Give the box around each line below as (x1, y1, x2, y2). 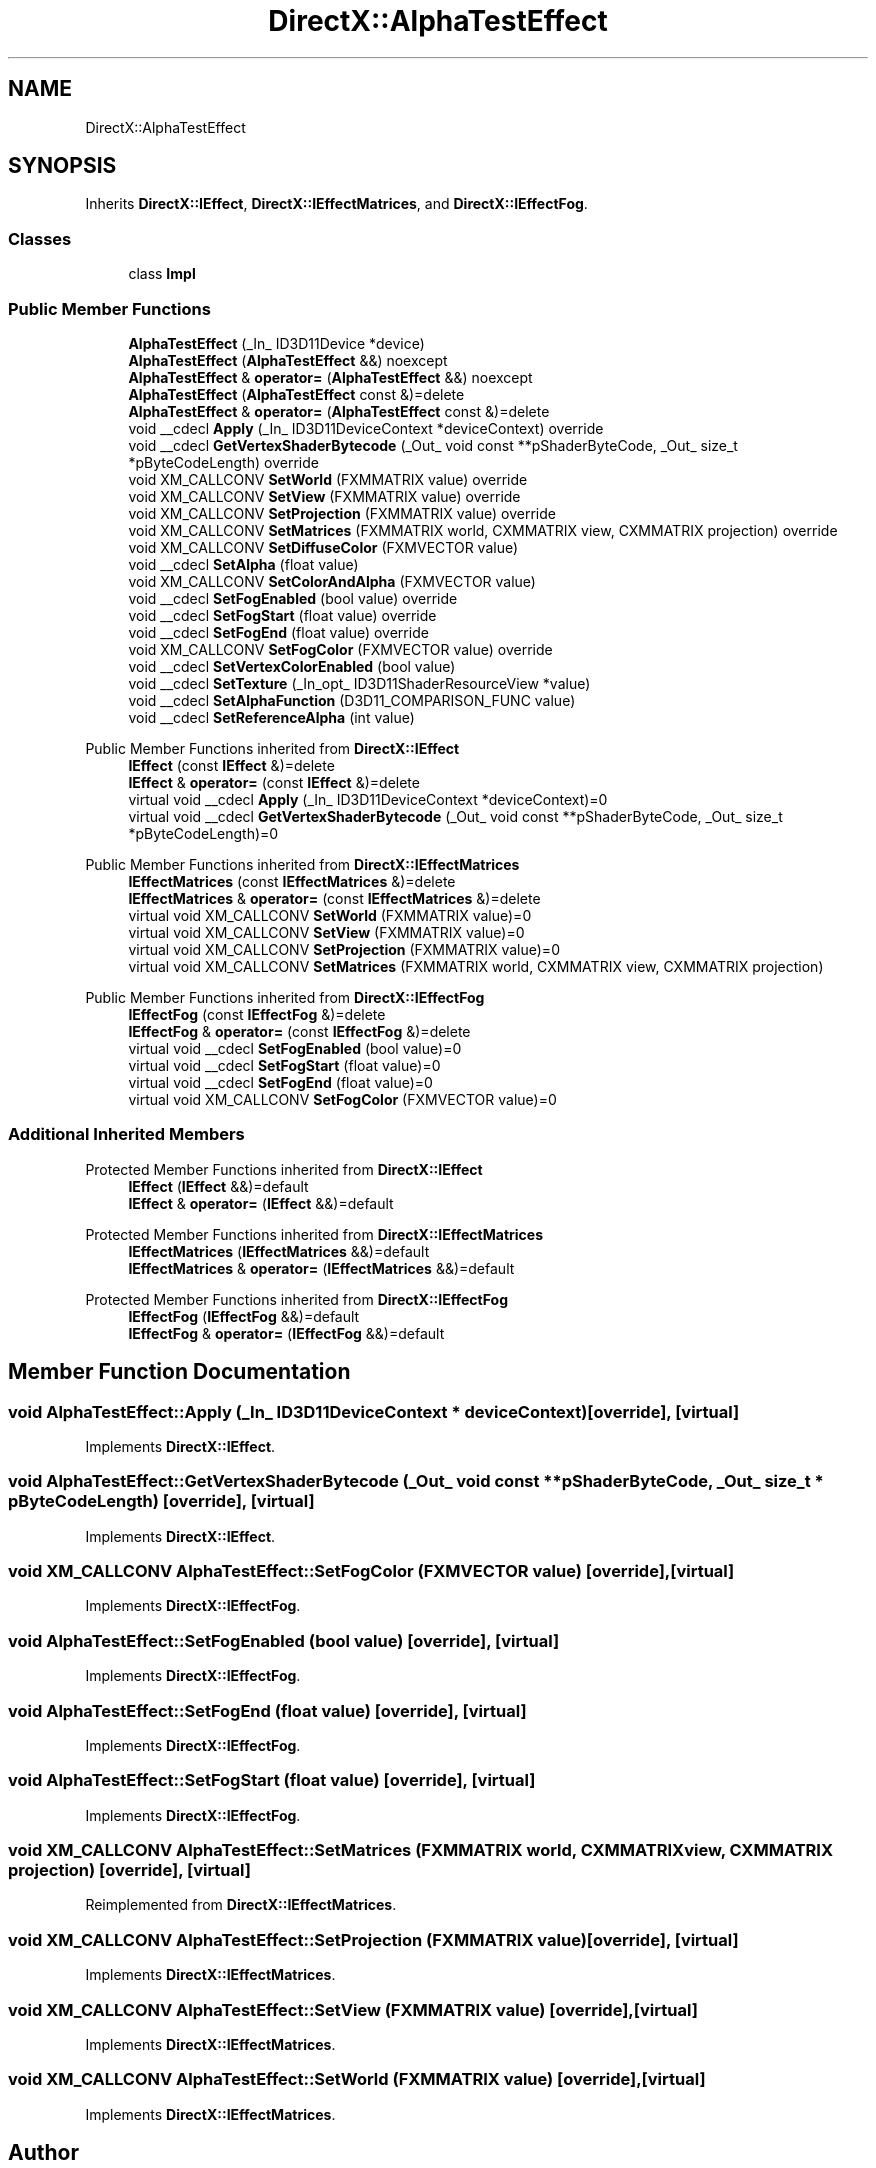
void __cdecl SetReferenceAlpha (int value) (128, 708, 415, 726)
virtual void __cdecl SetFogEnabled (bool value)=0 (128, 1039, 462, 1057)
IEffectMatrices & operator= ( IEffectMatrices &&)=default (128, 1259, 515, 1277)
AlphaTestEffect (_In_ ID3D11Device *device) (128, 334, 425, 352)
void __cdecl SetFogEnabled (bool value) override (128, 589, 458, 607)
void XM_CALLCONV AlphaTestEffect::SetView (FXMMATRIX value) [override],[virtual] (8, 1999, 698, 2020)
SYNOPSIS (8, 153, 117, 179)
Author (8, 2140, 79, 2166)
